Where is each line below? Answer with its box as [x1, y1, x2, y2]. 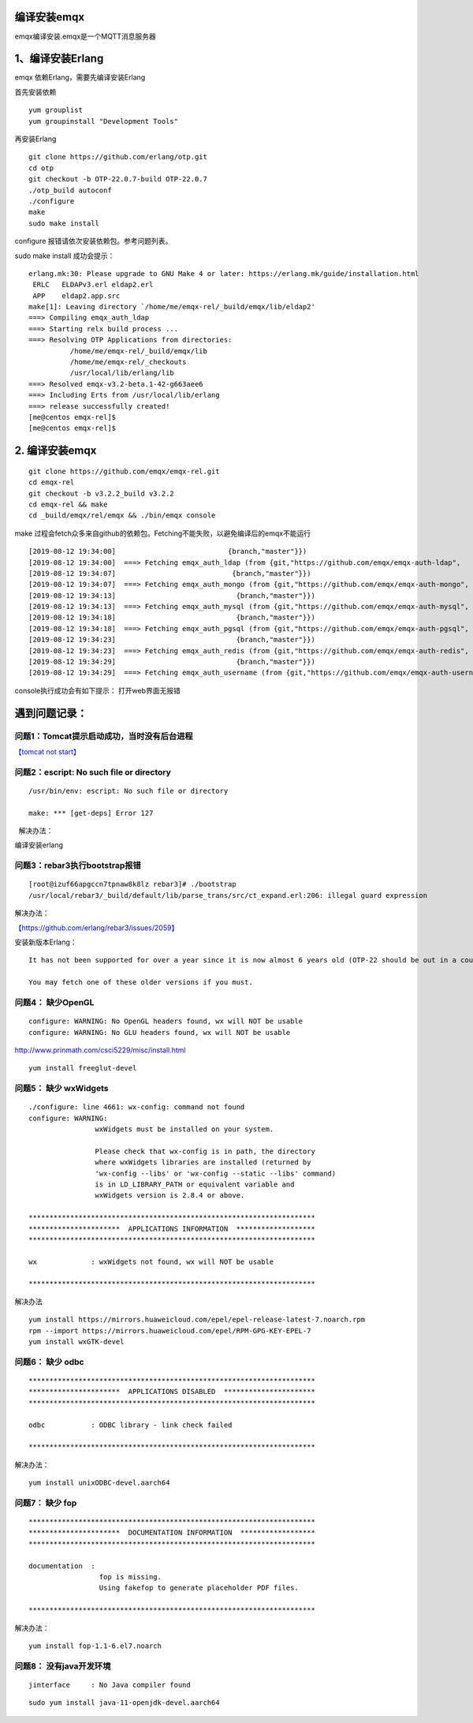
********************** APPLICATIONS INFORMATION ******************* [28, 1224, 315, 1233]
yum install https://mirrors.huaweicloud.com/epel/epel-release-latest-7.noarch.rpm [28, 1315, 366, 1325]
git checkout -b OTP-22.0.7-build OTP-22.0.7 [28, 174, 208, 184]
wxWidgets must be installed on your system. [95, 1125, 274, 1134]
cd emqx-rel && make [28, 499, 108, 509]
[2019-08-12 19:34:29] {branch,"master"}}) [28, 657, 315, 667]
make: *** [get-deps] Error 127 [28, 809, 154, 817]
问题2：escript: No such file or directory [14, 766, 171, 777]
